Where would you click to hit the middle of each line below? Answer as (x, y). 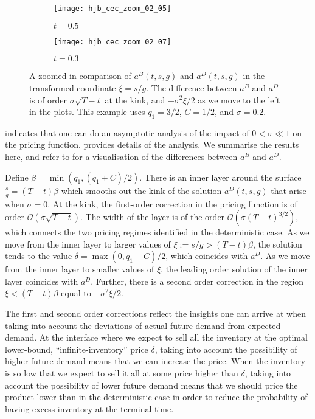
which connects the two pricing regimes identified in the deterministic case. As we (157, 232)
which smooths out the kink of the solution (141, 190)
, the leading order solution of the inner (234, 269)
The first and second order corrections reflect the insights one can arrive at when (155, 313)
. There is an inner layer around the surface (220, 177)
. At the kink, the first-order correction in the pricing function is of (172, 203)
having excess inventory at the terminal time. (89, 408)
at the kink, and (135, 99)
